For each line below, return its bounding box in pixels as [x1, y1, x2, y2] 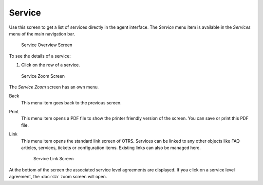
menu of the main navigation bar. [9, 31, 75, 36]
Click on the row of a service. [21, 62, 80, 68]
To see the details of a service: [9, 53, 71, 59]
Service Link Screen [33, 156, 74, 162]
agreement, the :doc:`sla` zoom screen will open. [9, 174, 107, 180]
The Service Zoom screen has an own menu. [9, 84, 99, 90]
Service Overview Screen [21, 42, 73, 48]
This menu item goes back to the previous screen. [21, 100, 122, 105]
